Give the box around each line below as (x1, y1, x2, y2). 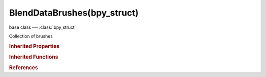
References (9, 64, 38, 71)
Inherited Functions (9, 54, 59, 60)
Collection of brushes (9, 33, 53, 39)
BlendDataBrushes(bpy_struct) (9, 7, 139, 18)
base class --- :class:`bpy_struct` (9, 24, 76, 30)
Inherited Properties (9, 43, 60, 50)
